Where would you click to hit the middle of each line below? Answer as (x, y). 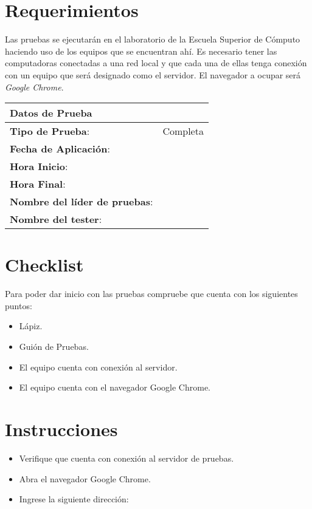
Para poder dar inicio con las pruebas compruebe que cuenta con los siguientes (151, 294)
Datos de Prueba (51, 113)
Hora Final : (38, 184)
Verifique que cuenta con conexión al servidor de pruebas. (127, 458)
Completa (183, 131)
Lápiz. (31, 326)
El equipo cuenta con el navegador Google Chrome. (115, 387)
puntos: (19, 305)
